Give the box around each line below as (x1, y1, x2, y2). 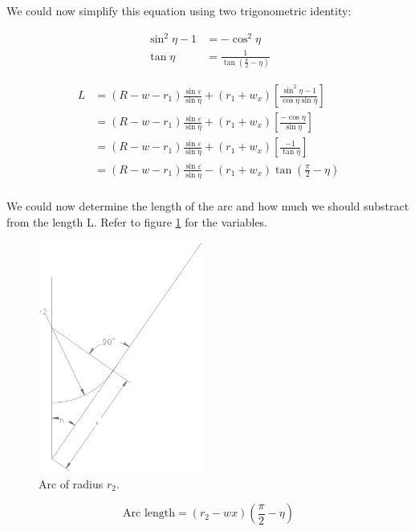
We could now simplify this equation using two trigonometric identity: (6, 2, 352, 18)
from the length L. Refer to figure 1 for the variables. (6, 213, 268, 230)
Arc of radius (39, 475, 104, 492)
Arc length (123, 508, 176, 520)
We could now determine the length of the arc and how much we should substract (6, 197, 409, 214)
